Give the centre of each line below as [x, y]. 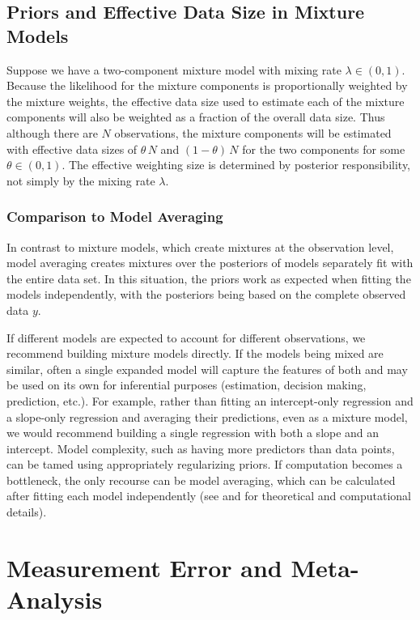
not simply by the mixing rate [81, 180]
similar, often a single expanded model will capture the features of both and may [207, 369]
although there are [52, 132]
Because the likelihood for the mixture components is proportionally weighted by [207, 85]
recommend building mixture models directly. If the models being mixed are [195, 353]
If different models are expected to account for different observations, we [186, 337]
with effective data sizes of [72, 149]
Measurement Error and [144, 567]
